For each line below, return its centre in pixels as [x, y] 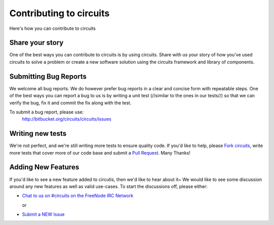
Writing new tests [38, 134]
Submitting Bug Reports [48, 76]
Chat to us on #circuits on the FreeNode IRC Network [78, 196]
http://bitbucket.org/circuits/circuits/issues [67, 119]
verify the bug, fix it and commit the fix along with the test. [71, 103]
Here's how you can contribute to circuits [53, 28]
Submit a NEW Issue [43, 214]
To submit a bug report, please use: [46, 112]
